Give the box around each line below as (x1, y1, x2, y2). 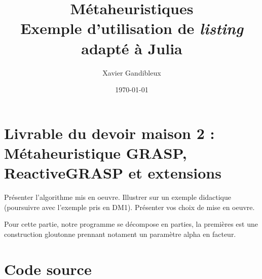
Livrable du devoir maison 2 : (4, 122, 215, 143)
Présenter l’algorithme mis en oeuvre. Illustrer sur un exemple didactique (4, 192, 231, 202)
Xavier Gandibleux (102, 67, 161, 78)
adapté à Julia (81, 38, 182, 58)
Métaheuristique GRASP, (4, 142, 187, 163)
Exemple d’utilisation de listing (20, 18, 243, 39)
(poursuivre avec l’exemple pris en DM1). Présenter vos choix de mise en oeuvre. (4, 201, 255, 212)
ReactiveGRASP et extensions (4, 162, 221, 183)
